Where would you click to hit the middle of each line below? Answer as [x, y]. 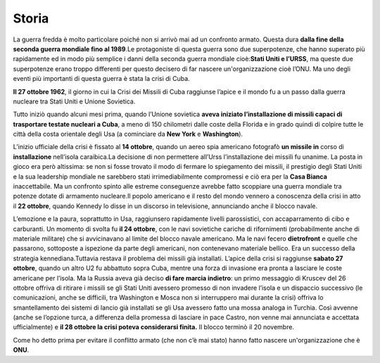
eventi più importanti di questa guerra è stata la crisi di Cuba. [101, 79]
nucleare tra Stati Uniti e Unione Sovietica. [74, 101]
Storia [31, 18]
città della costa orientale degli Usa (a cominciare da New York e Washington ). [128, 134]
